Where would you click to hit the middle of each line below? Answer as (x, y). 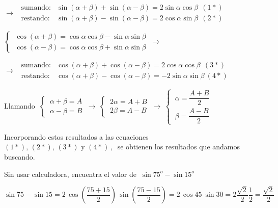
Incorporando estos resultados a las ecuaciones (76, 136)
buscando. (20, 157)
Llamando (20, 105)
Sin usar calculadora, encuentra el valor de (71, 174)
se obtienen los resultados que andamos (179, 147)
